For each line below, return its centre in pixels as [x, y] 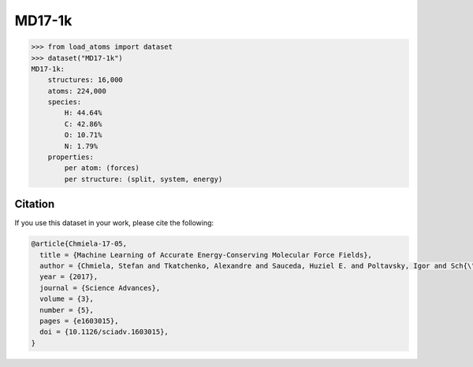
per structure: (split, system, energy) [143, 179]
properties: [71, 157]
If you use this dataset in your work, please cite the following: [114, 223]
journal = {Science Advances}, [100, 288]
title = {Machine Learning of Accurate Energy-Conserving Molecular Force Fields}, [206, 255]
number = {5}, [67, 310]
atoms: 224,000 [77, 91]
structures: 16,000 [86, 80]
